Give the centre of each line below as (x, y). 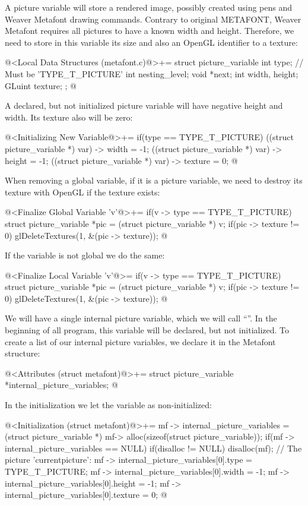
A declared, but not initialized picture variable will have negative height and (144, 105)
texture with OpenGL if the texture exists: (82, 192)
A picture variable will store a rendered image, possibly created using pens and (149, 7)
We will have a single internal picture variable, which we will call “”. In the (141, 318)
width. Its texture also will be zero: (69, 117)
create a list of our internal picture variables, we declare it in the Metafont (140, 341)
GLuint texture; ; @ (41, 85)
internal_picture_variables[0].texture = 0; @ (86, 495)
